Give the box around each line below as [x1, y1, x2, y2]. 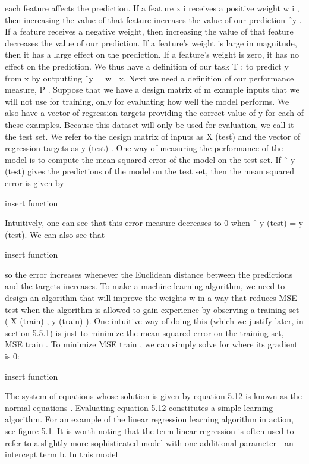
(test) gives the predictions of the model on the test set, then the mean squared [5, 165, 294, 177]
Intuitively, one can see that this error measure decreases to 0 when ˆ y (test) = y [5, 217, 304, 229]
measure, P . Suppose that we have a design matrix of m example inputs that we [5, 83, 299, 96]
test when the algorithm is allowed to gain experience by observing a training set [5, 303, 299, 315]
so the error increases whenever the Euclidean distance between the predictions [5, 268, 293, 280]
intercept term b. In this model [5, 448, 118, 460]
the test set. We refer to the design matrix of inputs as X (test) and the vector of [5, 130, 301, 142]
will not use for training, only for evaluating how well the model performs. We [5, 95, 289, 107]
